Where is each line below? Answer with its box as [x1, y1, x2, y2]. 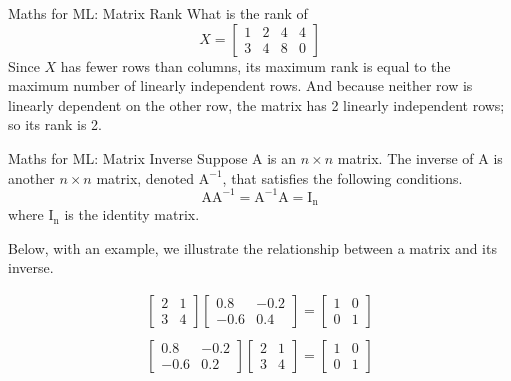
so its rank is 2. [8, 114, 102, 135]
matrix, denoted [96, 167, 195, 188]
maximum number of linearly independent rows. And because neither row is [8, 75, 473, 96]
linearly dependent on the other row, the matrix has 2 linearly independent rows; [8, 94, 505, 115]
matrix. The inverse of [337, 147, 474, 168]
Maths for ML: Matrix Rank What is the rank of [8, 3, 308, 23]
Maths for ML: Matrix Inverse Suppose [8, 147, 248, 168]
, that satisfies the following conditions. [222, 167, 463, 188]
